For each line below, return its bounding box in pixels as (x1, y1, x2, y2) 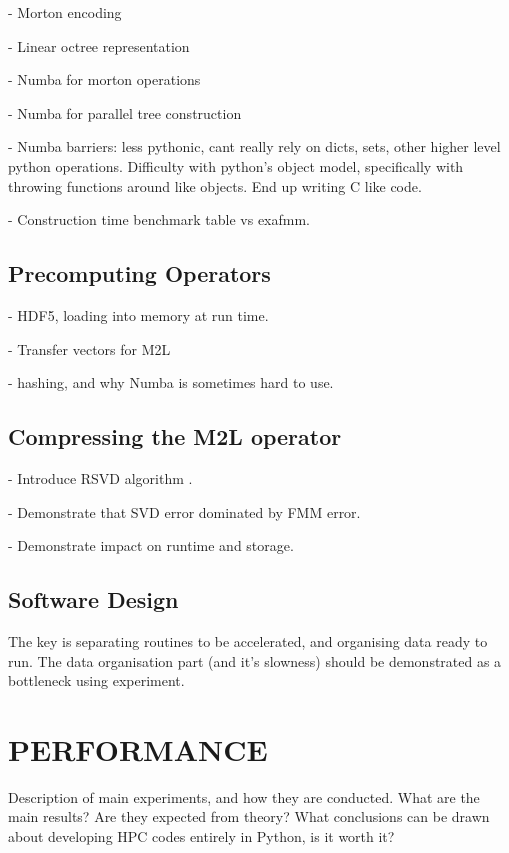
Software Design (8, 584, 179, 615)
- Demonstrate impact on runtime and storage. (8, 535, 294, 556)
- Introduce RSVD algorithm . (8, 467, 193, 488)
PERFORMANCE (8, 728, 268, 769)
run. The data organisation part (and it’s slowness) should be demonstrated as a (8, 650, 502, 671)
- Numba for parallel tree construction (8, 102, 242, 123)
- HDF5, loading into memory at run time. (8, 304, 269, 325)
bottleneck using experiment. (8, 670, 185, 691)
